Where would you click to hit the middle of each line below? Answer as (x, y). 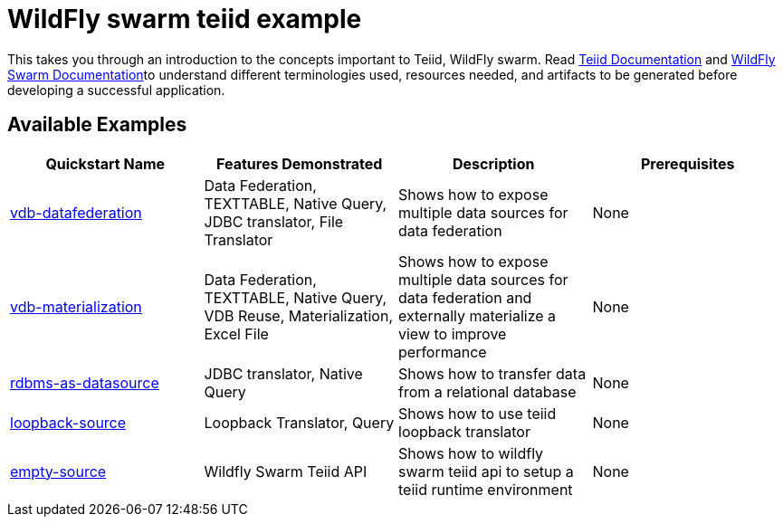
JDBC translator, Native (283, 373)
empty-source (58, 471)
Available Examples (97, 125)
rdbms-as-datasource (85, 382)
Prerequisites (688, 163)
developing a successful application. (116, 90)
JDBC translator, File (274, 221)
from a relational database (487, 391)
